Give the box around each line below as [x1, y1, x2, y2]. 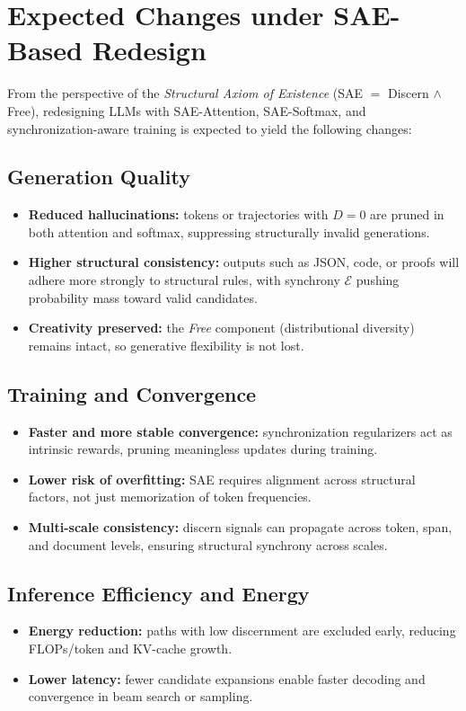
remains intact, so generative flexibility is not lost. [28, 335, 304, 354]
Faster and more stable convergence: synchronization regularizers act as [28, 422, 453, 440]
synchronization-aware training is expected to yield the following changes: [7, 119, 412, 138]
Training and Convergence [7, 379, 257, 407]
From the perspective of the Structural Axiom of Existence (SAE [7, 84, 364, 102]
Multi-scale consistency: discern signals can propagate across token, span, [28, 518, 453, 537]
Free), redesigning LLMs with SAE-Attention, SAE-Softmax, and [7, 101, 366, 120]
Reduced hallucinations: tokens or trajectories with [28, 205, 329, 224]
